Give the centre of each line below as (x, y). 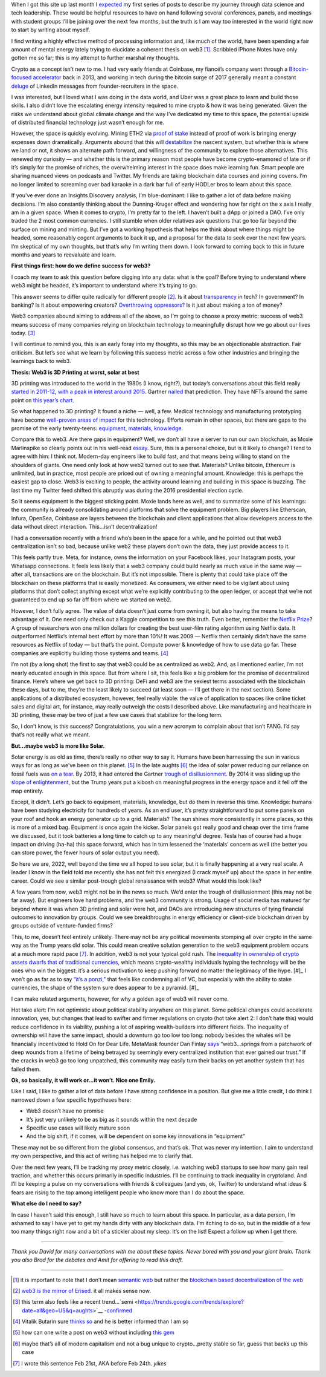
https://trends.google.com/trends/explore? (191, 1302)
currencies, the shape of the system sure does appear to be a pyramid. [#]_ (105, 988)
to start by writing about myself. (51, 30)
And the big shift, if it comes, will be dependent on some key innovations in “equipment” (136, 1136)
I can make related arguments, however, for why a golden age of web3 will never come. (120, 999)
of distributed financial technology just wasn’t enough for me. (88, 123)
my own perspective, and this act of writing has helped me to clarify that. (102, 1156)
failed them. (26, 1069)
